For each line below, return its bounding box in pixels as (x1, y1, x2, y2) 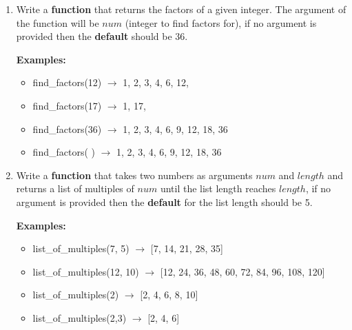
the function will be (16, 15, 99, 30)
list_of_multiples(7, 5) (32, 241, 130, 256)
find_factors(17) (32, 98, 102, 112)
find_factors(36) (32, 121, 102, 136)
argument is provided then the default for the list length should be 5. (16, 194, 313, 209)
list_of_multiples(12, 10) (32, 264, 139, 278)
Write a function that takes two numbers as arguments (16, 167, 253, 182)
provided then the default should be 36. (16, 29, 188, 43)
